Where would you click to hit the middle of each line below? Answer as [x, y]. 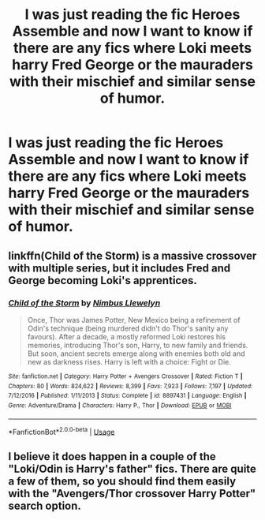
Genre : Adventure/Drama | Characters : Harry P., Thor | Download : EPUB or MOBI [120, 405]
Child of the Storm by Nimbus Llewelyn [84, 303]
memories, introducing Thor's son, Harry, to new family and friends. [138, 345]
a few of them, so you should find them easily [122, 481]
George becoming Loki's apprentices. [103, 281]
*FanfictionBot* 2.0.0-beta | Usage [62, 431]
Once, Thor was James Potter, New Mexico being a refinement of [134, 320]
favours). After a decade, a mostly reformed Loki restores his [127, 336]
